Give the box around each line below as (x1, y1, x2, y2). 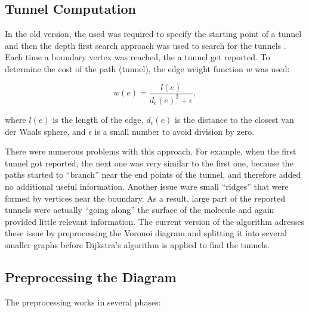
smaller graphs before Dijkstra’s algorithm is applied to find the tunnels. (5, 238, 270, 251)
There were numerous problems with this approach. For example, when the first (5, 145, 296, 157)
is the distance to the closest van (175, 113, 294, 125)
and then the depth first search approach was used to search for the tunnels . (5, 39, 286, 51)
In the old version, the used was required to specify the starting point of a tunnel (5, 27, 302, 40)
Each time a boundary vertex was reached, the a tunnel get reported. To (5, 51, 270, 63)
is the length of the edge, (52, 113, 144, 125)
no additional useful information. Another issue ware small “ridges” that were (5, 180, 289, 192)
